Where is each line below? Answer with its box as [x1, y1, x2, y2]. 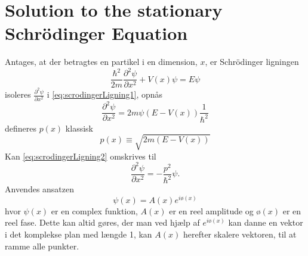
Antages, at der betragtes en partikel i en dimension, [5, 55, 198, 68]
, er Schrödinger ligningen [205, 55, 299, 68]
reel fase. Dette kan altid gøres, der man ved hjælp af [5, 216, 200, 229]
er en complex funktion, [51, 204, 138, 217]
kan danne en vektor [228, 216, 303, 229]
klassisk [65, 121, 93, 134]
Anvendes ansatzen [5, 183, 75, 195]
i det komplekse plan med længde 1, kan [5, 228, 152, 241]
